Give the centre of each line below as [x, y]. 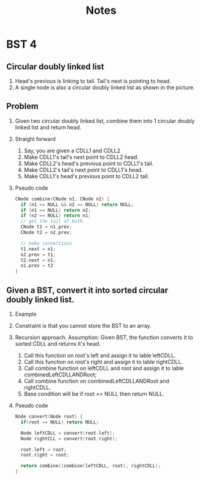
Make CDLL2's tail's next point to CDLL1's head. [83, 170]
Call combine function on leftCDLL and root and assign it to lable [104, 368]
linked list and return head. [48, 127]
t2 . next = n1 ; [38, 260]
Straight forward [35, 139]
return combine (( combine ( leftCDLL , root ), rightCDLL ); [91, 466]
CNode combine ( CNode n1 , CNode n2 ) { [62, 199]
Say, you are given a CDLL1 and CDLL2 [72, 151]
